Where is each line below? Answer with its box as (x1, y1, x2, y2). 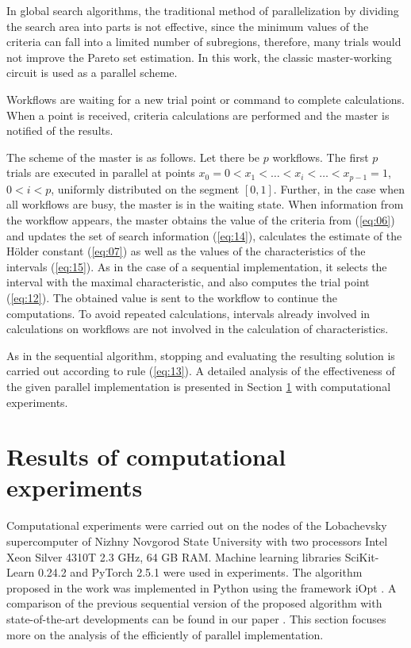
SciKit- (344, 548, 379, 565)
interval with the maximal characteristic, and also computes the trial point (6, 274, 370, 290)
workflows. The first (272, 148, 369, 165)
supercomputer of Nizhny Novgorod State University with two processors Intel (6, 533, 388, 550)
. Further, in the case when (273, 180, 405, 197)
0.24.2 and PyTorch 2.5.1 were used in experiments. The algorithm (37, 564, 363, 581)
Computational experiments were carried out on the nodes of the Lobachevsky (6, 517, 387, 534)
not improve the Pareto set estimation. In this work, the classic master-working (6, 48, 392, 65)
